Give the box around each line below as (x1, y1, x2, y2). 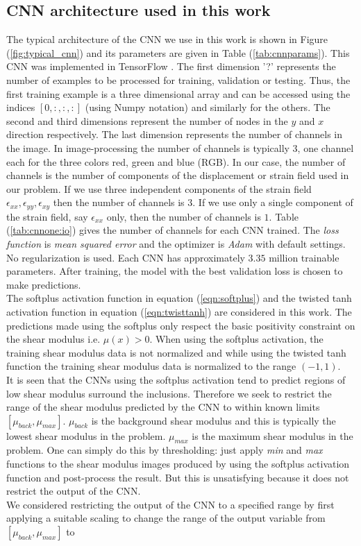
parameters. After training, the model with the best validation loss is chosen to (6, 264, 343, 278)
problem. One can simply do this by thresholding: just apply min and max (6, 443, 323, 457)
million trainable (269, 250, 339, 264)
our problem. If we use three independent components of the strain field (6, 181, 312, 196)
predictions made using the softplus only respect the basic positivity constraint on (6, 318, 355, 332)
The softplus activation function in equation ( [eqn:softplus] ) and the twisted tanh (6, 291, 352, 305)
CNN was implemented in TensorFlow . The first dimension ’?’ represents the (6, 59, 336, 74)
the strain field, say (6, 209, 88, 223)
